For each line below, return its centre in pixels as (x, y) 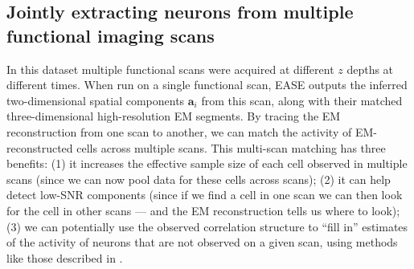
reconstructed (40, 147)
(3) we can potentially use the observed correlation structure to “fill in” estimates (207, 226)
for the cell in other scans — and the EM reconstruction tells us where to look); (203, 210)
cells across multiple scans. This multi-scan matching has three (231, 147)
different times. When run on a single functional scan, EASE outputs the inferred (207, 85)
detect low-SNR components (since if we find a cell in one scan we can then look (205, 195)
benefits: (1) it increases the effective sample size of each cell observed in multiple (207, 163)
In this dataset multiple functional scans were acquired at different (170, 69)
